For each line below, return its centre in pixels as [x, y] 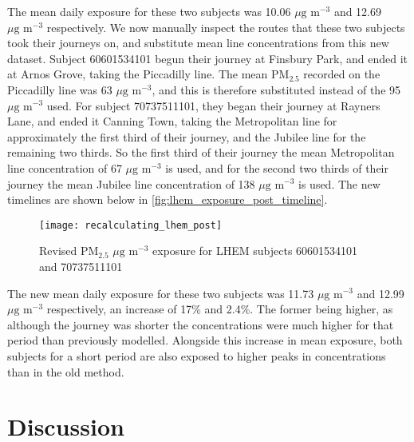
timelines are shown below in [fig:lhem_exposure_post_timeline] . [168, 199]
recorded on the [342, 74]
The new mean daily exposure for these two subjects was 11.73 [161, 293]
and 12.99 [380, 293]
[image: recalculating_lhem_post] [131, 225]
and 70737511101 [81, 266]
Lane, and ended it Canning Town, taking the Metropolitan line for [172, 121]
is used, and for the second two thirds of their [277, 167]
